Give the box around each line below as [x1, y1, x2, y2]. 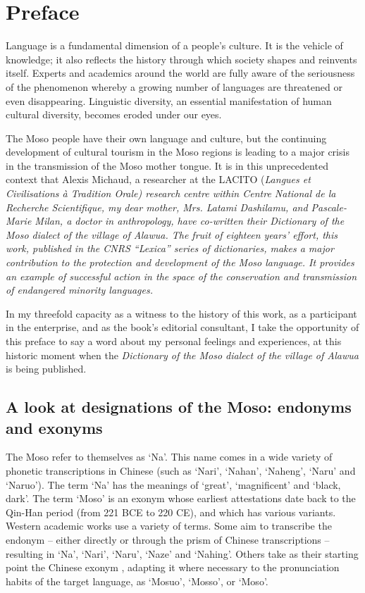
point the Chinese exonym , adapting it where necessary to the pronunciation [6, 560, 340, 575]
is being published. [6, 361, 87, 376]
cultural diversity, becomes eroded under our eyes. [6, 107, 222, 122]
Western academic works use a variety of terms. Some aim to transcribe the [6, 518, 332, 533]
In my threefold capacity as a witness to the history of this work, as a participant [6, 306, 357, 320]
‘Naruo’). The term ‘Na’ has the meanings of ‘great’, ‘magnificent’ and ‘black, [6, 477, 341, 492]
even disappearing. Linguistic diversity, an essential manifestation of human [6, 93, 332, 108]
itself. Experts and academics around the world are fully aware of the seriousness [6, 65, 355, 80]
